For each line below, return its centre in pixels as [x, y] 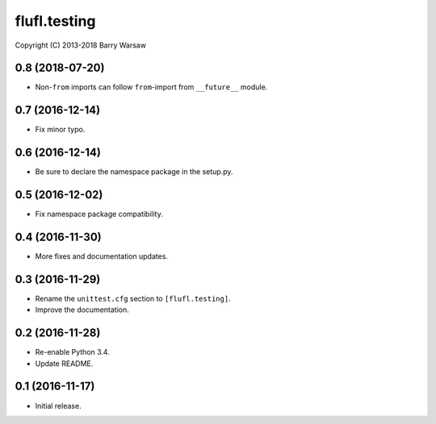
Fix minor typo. [60, 130]
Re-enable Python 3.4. [73, 352]
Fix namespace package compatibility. [99, 214]
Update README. [64, 364]
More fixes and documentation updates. [102, 256]
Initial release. [58, 405]
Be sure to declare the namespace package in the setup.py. [134, 172]
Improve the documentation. [82, 310]
